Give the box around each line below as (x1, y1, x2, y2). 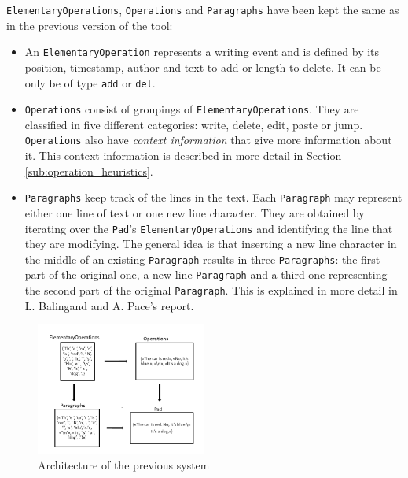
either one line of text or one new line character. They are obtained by (24, 204, 365, 220)
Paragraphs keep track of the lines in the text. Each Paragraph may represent (24, 189, 402, 206)
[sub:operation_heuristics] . (24, 162, 153, 179)
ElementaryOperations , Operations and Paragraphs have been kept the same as (6, 2, 399, 17)
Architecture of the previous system (38, 456, 210, 472)
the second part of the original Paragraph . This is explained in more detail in (24, 282, 398, 298)
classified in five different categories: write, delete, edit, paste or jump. (24, 116, 363, 132)
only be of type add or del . (24, 74, 156, 91)
